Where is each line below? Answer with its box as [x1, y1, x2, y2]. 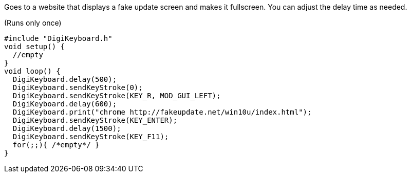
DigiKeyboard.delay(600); [12, 100, 117, 108]
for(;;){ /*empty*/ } [12, 141, 100, 149]
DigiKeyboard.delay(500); [12, 75, 117, 83]
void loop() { [4, 67, 61, 75]
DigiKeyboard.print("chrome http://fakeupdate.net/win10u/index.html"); [12, 108, 312, 116]
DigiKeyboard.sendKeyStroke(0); [12, 83, 143, 92]
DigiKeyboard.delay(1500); [12, 124, 121, 132]
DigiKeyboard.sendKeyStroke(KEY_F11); [12, 132, 169, 141]
